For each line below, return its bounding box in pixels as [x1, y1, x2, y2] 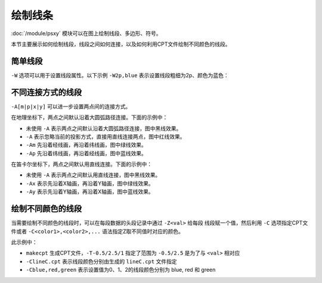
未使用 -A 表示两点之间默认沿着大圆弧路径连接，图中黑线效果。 [26, 125, 182, 132]
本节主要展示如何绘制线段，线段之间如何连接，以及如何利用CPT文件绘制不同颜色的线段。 [11, 40, 231, 48]
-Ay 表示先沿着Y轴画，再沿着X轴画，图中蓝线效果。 [26, 188, 154, 196]
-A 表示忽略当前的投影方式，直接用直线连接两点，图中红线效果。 [26, 133, 185, 140]
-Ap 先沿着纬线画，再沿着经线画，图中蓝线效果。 [26, 149, 147, 157]
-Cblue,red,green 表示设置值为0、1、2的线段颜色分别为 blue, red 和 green [26, 266, 216, 273]
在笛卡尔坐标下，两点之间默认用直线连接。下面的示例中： [11, 161, 152, 168]
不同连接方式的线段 [11, 87, 82, 98]
